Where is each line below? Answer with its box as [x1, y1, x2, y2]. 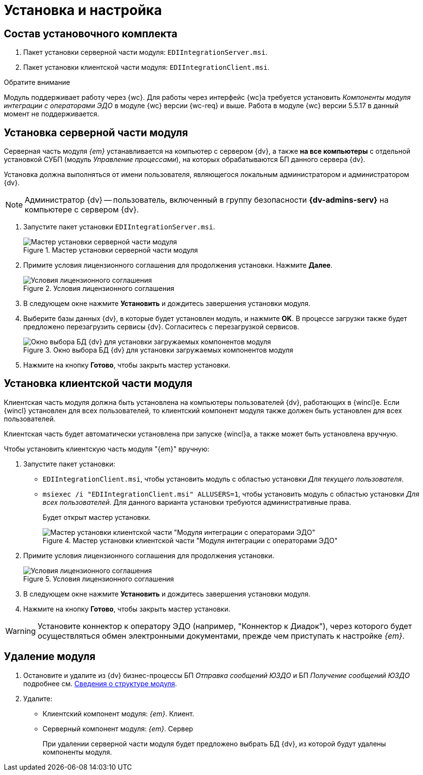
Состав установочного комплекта [4, 27, 178, 40]
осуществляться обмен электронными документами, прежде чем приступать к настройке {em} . [37, 630, 405, 641]
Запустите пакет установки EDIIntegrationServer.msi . [23, 223, 215, 231]
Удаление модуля [4, 650, 96, 663]
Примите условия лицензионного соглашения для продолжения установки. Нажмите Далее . [23, 261, 332, 270]
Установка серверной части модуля [4, 126, 188, 139]
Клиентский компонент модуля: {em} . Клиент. [43, 709, 195, 718]
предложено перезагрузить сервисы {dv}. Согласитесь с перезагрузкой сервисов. [23, 323, 299, 331]
